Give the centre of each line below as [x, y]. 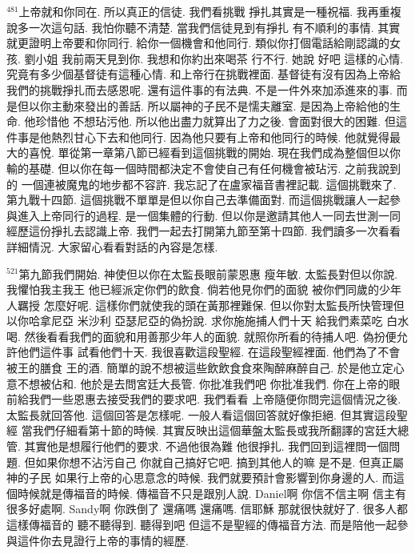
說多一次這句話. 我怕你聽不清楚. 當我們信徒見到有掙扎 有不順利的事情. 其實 [204, 27]
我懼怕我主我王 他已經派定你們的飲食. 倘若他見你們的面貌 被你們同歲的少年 [204, 289]
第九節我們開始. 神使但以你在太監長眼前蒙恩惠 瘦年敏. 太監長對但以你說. [208, 273]
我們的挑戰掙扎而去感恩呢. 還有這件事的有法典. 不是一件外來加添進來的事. [200, 89]
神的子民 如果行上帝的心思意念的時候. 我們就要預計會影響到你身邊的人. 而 [200, 478]
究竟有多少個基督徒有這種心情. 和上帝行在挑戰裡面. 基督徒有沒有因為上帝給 [204, 74]
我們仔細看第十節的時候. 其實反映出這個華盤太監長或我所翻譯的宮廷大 [215, 430]
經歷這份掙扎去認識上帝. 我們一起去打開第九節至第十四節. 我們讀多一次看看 [204, 231]
